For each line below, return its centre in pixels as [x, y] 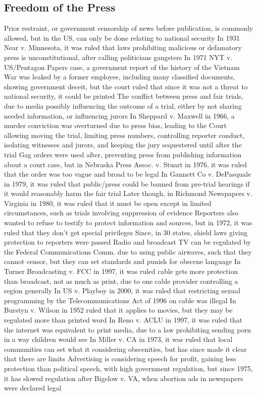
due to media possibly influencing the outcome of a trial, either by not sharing [123, 105]
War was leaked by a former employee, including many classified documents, [120, 77]
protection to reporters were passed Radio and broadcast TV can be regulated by [128, 242]
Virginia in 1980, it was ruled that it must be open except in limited [108, 203]
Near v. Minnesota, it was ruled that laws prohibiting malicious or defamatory [123, 47]
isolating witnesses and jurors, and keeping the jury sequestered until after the [123, 145]
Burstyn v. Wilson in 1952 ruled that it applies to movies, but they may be [118, 310]
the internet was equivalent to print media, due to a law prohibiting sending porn [128, 329]
